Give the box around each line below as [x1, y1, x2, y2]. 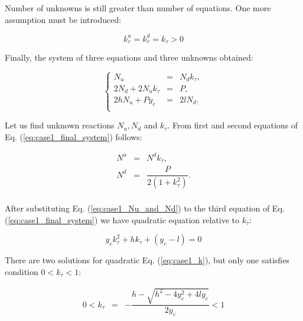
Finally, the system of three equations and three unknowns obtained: [5, 51, 253, 64]
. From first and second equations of [167, 119, 298, 131]
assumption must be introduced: [5, 13, 122, 25]
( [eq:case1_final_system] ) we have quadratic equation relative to [5, 213, 239, 226]
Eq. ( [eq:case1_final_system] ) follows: [5, 130, 142, 143]
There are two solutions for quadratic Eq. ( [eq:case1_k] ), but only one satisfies [5, 254, 289, 266]
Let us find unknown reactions [5, 119, 115, 131]
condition [5, 265, 38, 277]
